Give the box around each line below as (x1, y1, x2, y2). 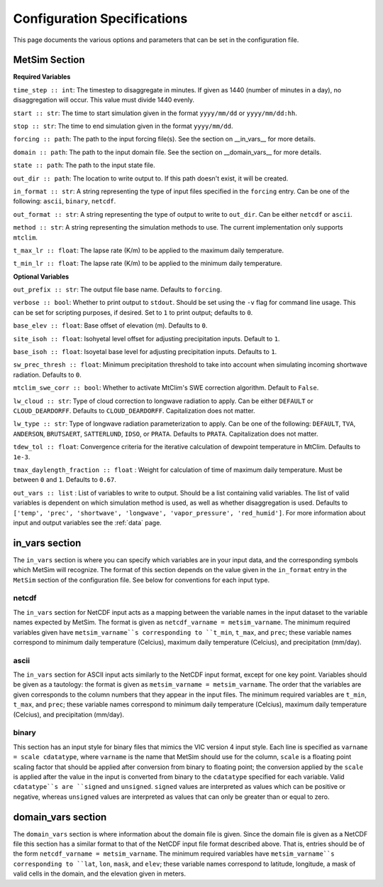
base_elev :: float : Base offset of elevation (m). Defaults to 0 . (13, 321, 208, 330)
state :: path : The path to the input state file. (13, 161, 155, 170)
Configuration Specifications (13, 11, 188, 26)
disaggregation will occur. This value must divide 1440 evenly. (13, 96, 195, 104)
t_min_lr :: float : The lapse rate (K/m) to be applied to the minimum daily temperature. (13, 259, 283, 268)
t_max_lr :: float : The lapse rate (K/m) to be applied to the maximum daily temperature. (13, 246, 284, 254)
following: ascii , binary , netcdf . (13, 197, 116, 205)
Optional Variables (13, 272, 70, 281)
